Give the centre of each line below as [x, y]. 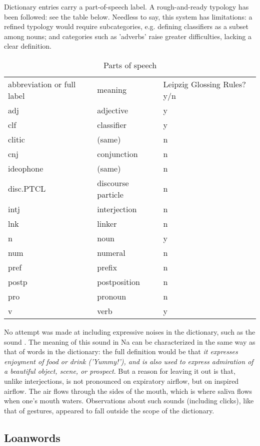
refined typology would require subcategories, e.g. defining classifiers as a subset [126, 26]
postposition [118, 281]
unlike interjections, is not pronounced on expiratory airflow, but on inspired [121, 381]
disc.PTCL [27, 189]
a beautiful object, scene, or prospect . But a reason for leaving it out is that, [120, 371]
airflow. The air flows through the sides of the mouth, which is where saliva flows [128, 391]
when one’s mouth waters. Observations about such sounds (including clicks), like [129, 401]
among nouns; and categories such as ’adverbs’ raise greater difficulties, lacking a [128, 36]
